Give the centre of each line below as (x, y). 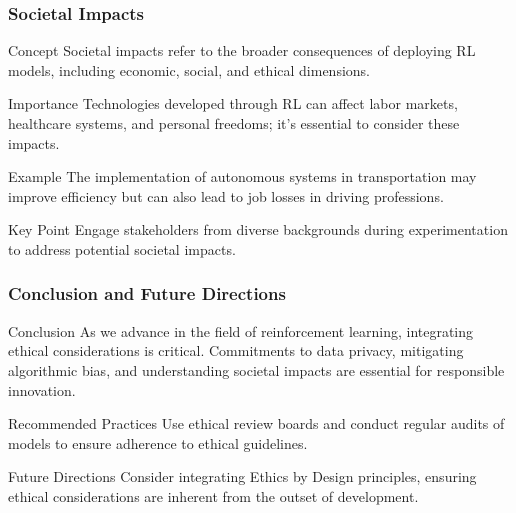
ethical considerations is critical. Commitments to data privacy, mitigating (236, 350)
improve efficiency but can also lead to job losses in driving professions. (226, 195)
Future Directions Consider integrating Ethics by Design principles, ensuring (242, 476)
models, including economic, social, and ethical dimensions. (189, 69)
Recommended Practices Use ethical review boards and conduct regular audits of (256, 423)
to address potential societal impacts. (122, 248)
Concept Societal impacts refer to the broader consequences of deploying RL (242, 50)
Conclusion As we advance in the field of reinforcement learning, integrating (241, 330)
